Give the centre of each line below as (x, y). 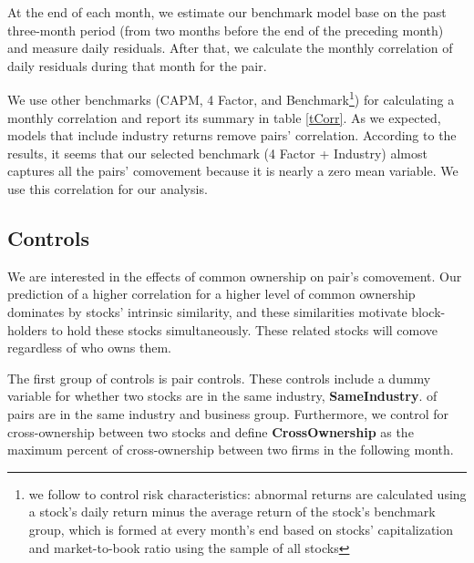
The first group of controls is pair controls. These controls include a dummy (219, 378)
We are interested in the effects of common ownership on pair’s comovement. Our (235, 276)
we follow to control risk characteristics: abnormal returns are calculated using (247, 493)
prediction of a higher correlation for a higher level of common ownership (211, 294)
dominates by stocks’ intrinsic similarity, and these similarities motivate (207, 311)
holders (27, 329)
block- (428, 311)
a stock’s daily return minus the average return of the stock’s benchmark (232, 512)
